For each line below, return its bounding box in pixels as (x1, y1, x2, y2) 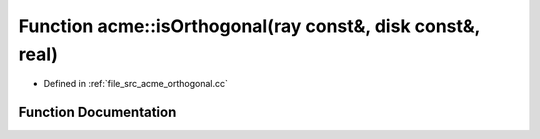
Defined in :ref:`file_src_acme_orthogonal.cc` (43, 78, 229, 90)
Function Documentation (18, 104, 177, 121)
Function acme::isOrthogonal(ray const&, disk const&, (18, 15, 480, 37)
